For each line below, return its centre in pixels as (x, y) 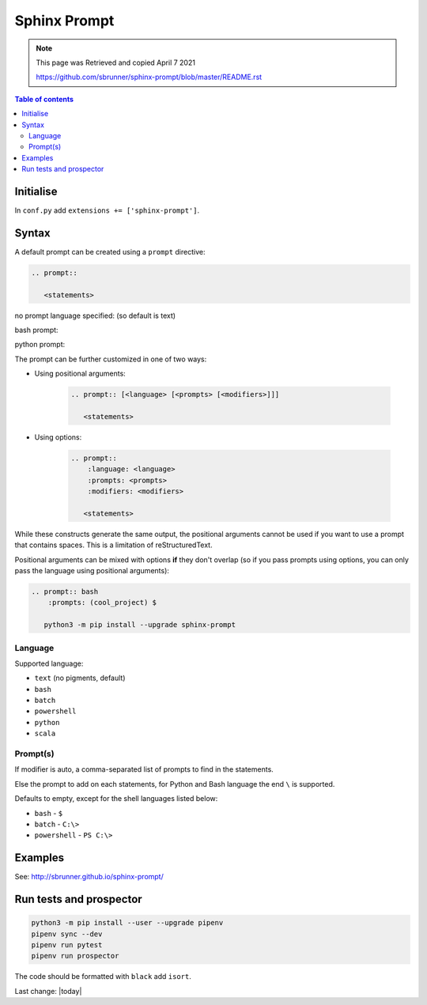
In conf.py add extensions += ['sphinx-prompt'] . (107, 210)
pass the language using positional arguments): (92, 571)
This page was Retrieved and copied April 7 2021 (115, 62)
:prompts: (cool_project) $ (102, 603)
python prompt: (40, 345)
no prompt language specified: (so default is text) (95, 315)
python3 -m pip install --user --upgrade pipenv (127, 923)
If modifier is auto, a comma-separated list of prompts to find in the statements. (144, 769)
